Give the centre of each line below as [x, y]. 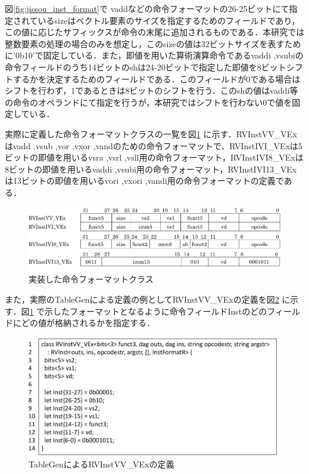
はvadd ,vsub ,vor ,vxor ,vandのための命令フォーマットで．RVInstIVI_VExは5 [154, 145]
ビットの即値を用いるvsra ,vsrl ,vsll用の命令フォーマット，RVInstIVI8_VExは [154, 157]
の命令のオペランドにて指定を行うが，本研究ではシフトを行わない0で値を [149, 102]
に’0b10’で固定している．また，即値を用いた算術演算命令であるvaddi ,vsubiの [154, 55]
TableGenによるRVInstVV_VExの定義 [102, 464]
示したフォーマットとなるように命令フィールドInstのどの [156, 311]
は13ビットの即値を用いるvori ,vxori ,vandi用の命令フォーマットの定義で [144, 181]
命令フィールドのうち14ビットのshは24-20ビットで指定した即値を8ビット [146, 67]
